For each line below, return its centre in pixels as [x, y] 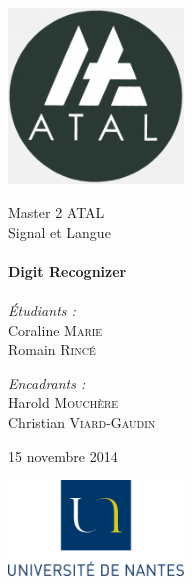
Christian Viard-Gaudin [82, 421]
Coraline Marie [55, 329]
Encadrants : [47, 382]
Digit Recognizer [67, 270]
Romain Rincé [52, 349]
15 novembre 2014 [63, 455]
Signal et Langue [59, 231]
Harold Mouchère [63, 402]
